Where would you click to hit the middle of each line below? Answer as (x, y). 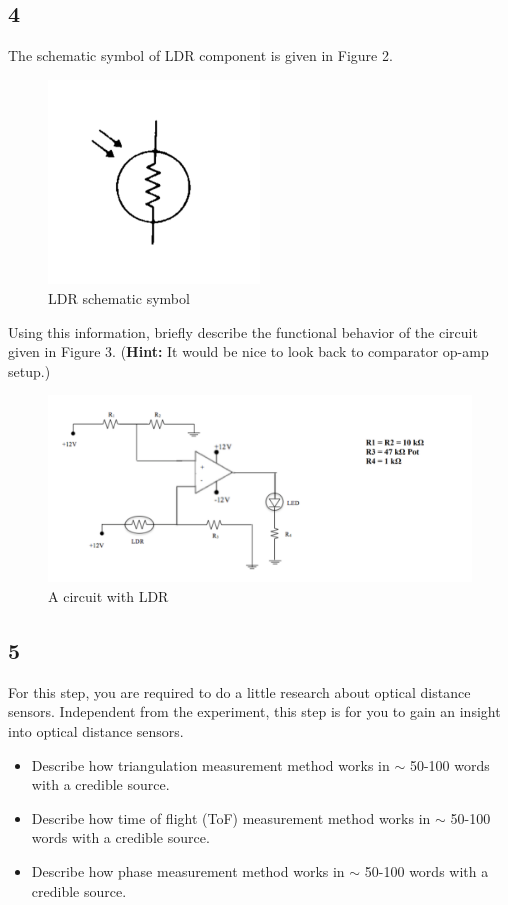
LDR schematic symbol (119, 297)
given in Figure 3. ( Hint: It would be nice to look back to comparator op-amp (248, 351)
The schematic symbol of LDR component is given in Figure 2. (200, 55)
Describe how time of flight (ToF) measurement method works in (231, 817)
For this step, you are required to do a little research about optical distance (239, 691)
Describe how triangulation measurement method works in (210, 764)
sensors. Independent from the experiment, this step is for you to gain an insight (254, 711)
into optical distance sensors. (96, 731)
